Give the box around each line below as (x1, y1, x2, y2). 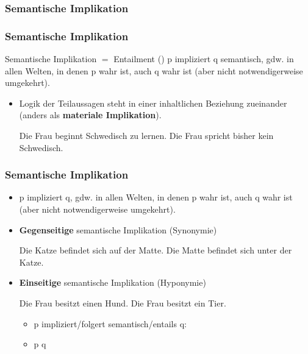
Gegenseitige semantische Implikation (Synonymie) (19, 223, 217, 236)
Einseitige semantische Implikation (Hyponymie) (19, 276, 206, 289)
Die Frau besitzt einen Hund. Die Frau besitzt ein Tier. (19, 297, 226, 309)
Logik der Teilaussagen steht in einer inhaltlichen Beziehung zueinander (19, 96, 287, 109)
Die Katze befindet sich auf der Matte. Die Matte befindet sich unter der (19, 244, 292, 257)
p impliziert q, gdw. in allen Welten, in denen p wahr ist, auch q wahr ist (19, 191, 293, 204)
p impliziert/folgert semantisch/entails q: (34, 317, 187, 330)
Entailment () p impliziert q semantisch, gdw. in (113, 52, 294, 65)
